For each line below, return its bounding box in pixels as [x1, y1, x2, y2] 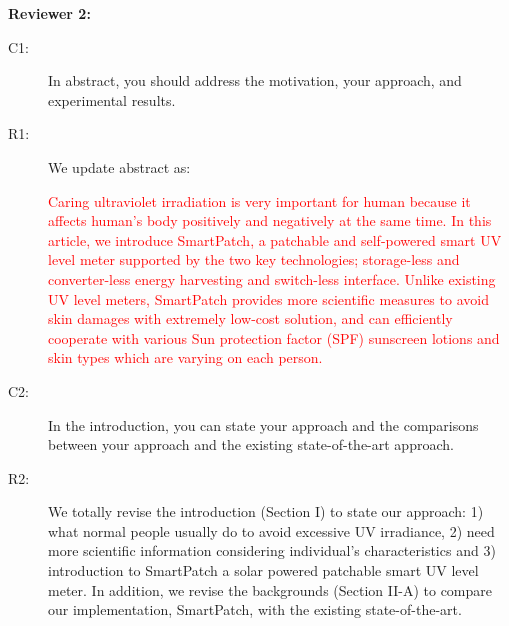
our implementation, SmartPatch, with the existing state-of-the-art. [48, 599, 462, 620]
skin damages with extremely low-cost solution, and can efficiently [48, 308, 453, 329]
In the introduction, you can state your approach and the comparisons [48, 414, 479, 435]
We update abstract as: [48, 156, 191, 177]
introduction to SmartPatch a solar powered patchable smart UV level [48, 560, 479, 581]
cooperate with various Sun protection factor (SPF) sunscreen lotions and [48, 327, 500, 348]
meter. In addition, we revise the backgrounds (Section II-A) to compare [48, 579, 493, 600]
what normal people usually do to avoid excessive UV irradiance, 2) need [48, 520, 495, 541]
